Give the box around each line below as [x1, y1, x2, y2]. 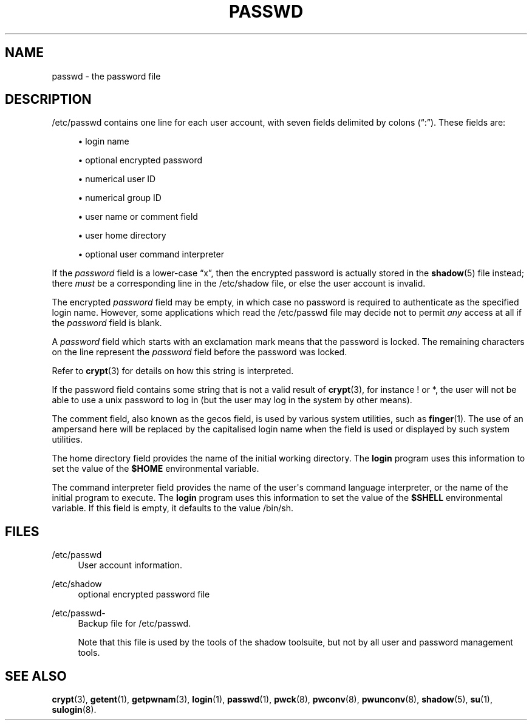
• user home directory [78, 230, 166, 241]
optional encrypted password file [78, 589, 210, 600]
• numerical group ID [78, 192, 162, 203]
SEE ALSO [5, 668, 67, 684]
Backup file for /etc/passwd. [78, 618, 191, 629]
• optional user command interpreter [78, 249, 225, 260]
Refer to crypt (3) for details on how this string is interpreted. [52, 366, 294, 376]
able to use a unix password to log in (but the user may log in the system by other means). [52, 395, 412, 406]
